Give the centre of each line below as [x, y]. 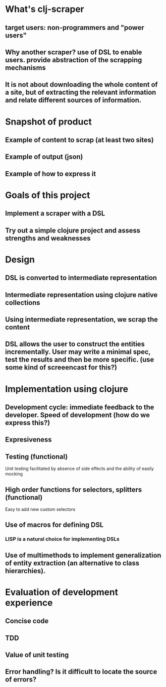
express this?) [28, 423]
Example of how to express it [51, 173]
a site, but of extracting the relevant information [81, 92]
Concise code [27, 621]
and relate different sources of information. [73, 100]
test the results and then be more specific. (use [80, 360]
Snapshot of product [49, 122]
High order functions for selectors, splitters [74, 490]
